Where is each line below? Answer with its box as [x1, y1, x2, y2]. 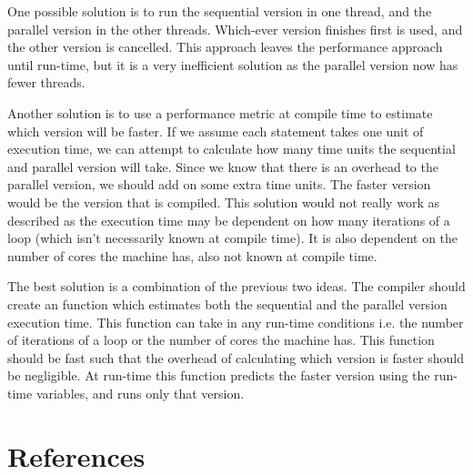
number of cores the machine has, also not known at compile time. [7, 246, 377, 265]
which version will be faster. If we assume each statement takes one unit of [7, 121, 424, 140]
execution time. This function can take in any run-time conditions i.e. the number [7, 312, 464, 331]
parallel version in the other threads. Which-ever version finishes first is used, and [7, 19, 463, 38]
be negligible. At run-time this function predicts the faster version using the [7, 366, 430, 385]
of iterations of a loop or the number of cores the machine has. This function [7, 330, 435, 349]
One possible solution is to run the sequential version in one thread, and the [7, 2, 432, 20]
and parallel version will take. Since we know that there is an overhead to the [7, 157, 438, 176]
